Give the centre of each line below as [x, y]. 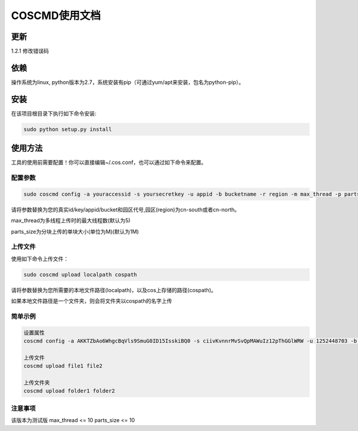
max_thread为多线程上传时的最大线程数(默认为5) [71, 221]
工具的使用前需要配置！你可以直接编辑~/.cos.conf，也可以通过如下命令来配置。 [109, 162]
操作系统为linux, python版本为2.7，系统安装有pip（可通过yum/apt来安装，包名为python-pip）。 [128, 82]
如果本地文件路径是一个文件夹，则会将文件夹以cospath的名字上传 [92, 301]
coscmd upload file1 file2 [63, 366]
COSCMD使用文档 [56, 15]
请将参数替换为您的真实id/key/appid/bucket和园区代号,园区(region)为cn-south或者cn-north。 [125, 209]
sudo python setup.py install [68, 129]
